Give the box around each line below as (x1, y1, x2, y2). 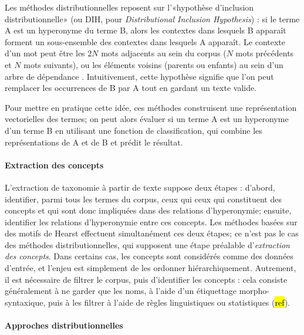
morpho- (239, 285, 270, 297)
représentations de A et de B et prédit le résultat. (5, 136, 183, 148)
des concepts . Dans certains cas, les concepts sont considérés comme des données (5, 250, 293, 262)
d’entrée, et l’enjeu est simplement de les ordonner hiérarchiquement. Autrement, (5, 262, 296, 274)
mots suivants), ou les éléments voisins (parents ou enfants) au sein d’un (23, 58, 283, 70)
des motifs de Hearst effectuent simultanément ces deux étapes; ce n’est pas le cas (5, 227, 299, 239)
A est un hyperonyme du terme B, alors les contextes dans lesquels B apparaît (5, 24, 286, 36)
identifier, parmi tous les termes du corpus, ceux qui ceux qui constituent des (5, 192, 282, 205)
